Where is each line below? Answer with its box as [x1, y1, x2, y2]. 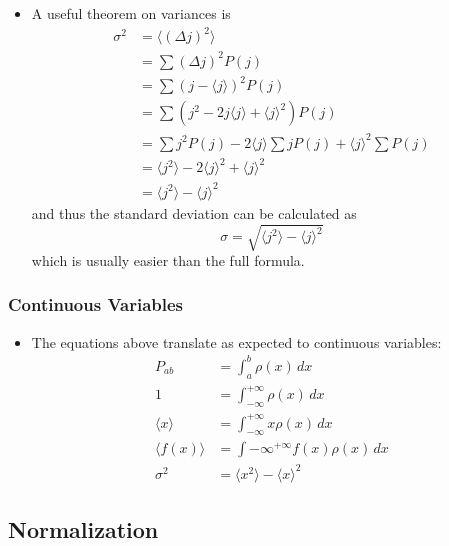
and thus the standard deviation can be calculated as [31, 202, 357, 223]
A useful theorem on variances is [31, 3, 231, 23]
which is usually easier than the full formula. [31, 249, 305, 270]
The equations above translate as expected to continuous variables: [31, 331, 442, 352]
